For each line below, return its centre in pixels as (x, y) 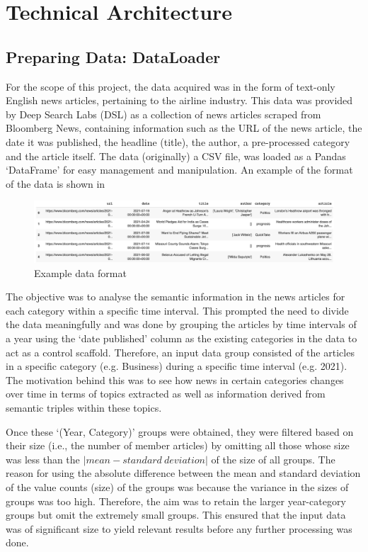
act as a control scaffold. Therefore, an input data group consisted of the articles (180, 352)
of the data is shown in (56, 183)
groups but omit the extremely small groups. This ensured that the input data (176, 515)
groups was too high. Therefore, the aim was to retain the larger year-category (176, 501)
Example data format (80, 272)
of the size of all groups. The (273, 459)
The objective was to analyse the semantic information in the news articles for (176, 297)
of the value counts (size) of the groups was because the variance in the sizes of (177, 487)
